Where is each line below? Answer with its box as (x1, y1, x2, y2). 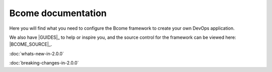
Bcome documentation (9, 8, 107, 19)
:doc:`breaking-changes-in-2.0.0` (9, 60, 79, 66)
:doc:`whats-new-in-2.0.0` (9, 50, 64, 56)
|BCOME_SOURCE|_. (9, 41, 52, 47)
